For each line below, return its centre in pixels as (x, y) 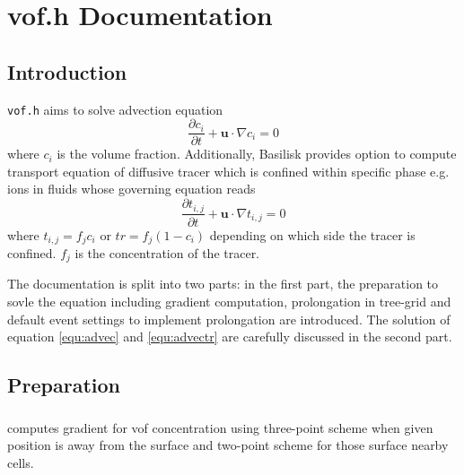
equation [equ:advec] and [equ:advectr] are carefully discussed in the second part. (230, 337)
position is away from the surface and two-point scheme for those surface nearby (228, 445)
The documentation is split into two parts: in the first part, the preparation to (223, 284)
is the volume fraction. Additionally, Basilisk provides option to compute (257, 154)
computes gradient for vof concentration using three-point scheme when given (220, 427)
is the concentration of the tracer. (167, 253)
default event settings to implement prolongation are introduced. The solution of (229, 319)
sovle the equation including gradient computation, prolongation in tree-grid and (229, 302)
